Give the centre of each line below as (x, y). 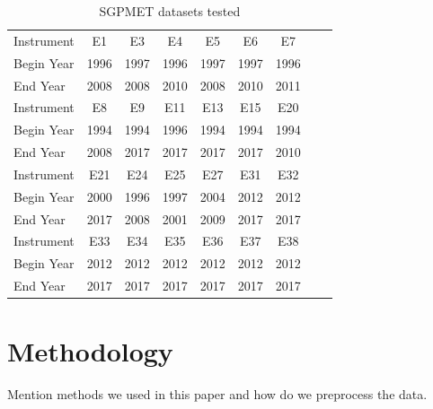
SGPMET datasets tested (170, 11)
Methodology (90, 351)
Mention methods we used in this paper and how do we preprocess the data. (217, 394)
